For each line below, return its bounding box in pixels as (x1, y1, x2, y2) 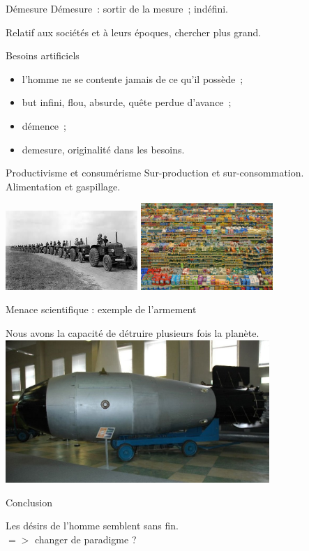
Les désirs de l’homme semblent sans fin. (6, 518, 179, 533)
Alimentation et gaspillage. (6, 179, 121, 193)
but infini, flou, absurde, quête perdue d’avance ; (22, 95, 232, 110)
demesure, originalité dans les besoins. (22, 142, 185, 156)
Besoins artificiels (6, 48, 80, 63)
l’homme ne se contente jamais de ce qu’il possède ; (22, 71, 243, 86)
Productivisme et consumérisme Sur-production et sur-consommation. (6, 165, 304, 180)
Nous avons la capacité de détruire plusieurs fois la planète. (6, 325, 259, 340)
